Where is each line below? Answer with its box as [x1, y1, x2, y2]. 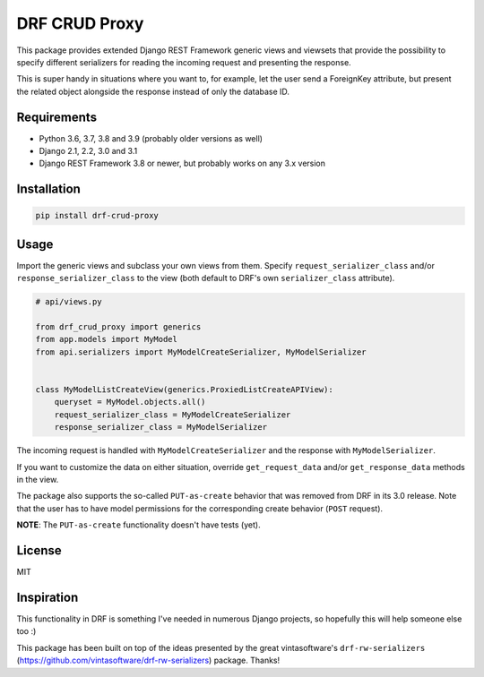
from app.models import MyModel [35, 334, 178, 345]
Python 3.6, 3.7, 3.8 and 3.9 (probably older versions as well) [39, 133, 264, 143]
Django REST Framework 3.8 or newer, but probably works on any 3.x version [39, 158, 326, 169]
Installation [16, 182, 81, 197]
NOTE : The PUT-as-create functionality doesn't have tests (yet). [16, 519, 261, 530]
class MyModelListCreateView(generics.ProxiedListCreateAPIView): [35, 385, 333, 395]
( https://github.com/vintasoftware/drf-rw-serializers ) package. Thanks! [16, 655, 281, 666]
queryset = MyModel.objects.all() [54, 397, 206, 407]
